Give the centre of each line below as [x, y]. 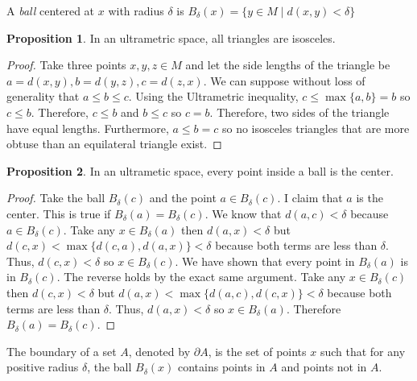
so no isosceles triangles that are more [316, 128]
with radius [136, 10]
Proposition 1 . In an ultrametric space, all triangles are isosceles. [171, 37]
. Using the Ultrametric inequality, [213, 96]
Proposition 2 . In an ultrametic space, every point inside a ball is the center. [200, 170]
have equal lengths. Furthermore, [88, 128]
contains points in [221, 367]
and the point [183, 198]
